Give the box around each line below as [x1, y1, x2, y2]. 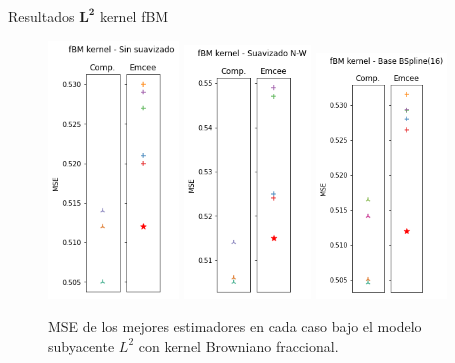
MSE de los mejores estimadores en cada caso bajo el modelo [48, 316, 422, 337]
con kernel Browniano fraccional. [138, 335, 339, 356]
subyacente [48, 335, 115, 356]
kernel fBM [99, 6, 169, 26]
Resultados [8, 6, 75, 26]
